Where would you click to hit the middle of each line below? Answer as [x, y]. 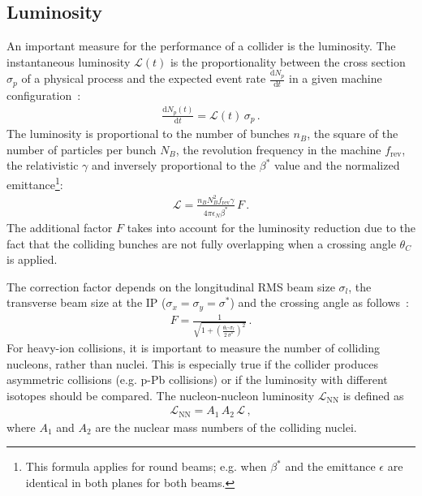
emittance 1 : [35, 183]
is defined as [373, 395]
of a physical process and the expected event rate [144, 78]
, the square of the [353, 134]
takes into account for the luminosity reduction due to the [271, 227]
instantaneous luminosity [69, 61]
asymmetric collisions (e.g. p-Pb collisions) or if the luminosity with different [197, 380]
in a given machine [336, 78]
